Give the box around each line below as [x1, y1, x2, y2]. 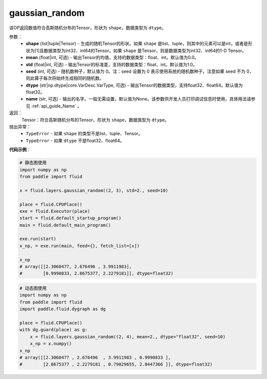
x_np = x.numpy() [30, 341, 72, 346]
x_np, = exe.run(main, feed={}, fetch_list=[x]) [19, 243, 140, 248]
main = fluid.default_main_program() [19, 222, 111, 228]
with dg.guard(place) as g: [19, 327, 88, 332]
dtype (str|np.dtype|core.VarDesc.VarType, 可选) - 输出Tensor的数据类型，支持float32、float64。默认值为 [26, 82, 243, 88]
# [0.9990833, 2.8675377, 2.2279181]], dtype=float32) [19, 271, 174, 277]
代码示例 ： [9, 146, 31, 153]
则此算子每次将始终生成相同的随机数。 [26, 75, 104, 81]
